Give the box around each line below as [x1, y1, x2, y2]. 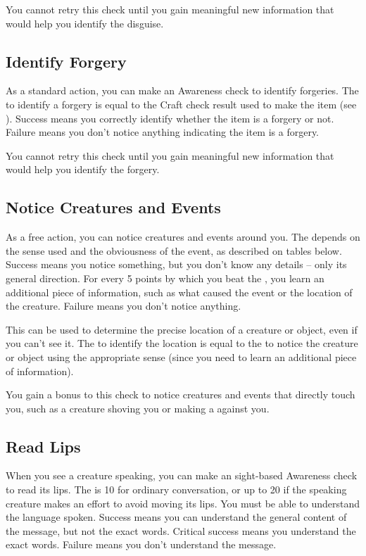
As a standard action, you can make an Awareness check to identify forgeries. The [6, 83, 359, 98]
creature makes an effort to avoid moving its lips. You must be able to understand [6, 495, 360, 510]
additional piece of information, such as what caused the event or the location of [6, 284, 353, 299]
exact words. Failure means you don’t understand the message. [6, 537, 277, 552]
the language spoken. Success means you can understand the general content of [6, 510, 347, 524]
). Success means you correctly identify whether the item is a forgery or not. [6, 110, 334, 125]
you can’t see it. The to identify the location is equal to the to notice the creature [6, 336, 358, 350]
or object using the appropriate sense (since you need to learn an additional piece [6, 349, 357, 364]
